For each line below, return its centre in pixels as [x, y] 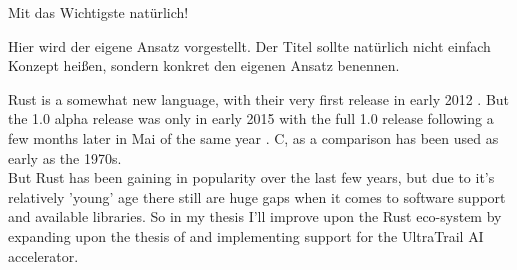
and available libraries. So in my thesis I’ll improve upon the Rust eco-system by [255, 216]
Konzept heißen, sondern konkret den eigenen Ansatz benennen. [204, 65]
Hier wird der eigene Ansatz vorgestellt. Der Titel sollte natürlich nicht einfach [249, 45]
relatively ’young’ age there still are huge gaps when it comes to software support [257, 196]
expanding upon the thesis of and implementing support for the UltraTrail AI [246, 235]
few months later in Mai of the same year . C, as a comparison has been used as [253, 137]
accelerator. [43, 255]
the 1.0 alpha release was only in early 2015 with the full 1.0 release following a [251, 118]
